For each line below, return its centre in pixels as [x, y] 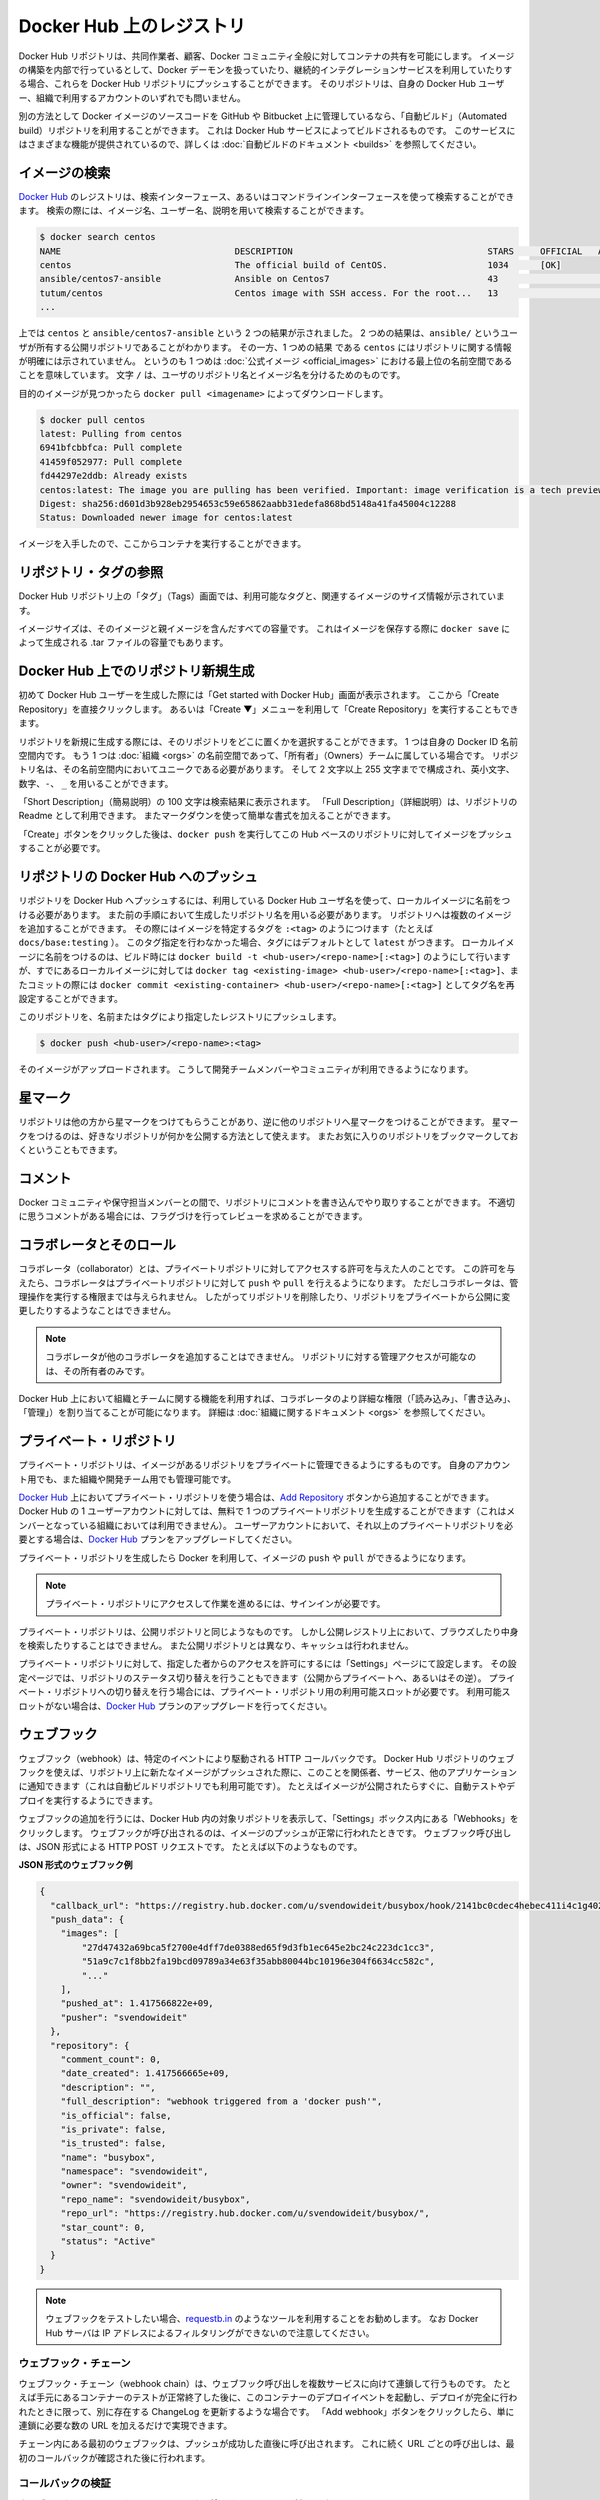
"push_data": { [87, 1919]
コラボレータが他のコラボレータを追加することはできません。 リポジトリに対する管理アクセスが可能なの [261, 1357]
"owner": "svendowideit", [124, 2185]
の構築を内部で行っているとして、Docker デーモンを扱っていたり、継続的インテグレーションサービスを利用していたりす [265, 69]
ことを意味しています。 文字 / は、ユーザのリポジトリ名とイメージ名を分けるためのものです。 [212, 375]
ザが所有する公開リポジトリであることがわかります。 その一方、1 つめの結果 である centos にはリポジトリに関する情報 [265, 347]
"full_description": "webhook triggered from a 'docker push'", [221, 2101]
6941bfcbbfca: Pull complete [111, 448]
